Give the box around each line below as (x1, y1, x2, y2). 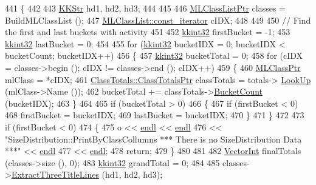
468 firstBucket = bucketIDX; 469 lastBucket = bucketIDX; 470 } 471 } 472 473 (5, 109, 304, 121)
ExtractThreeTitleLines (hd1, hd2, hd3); (11, 168, 163, 181)
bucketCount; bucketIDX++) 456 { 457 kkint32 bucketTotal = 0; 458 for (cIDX (5, 49, 303, 62)
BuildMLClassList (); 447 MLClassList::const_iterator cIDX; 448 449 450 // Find (5, 13, 311, 26)
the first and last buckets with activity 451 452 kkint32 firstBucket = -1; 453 (5, 25, 290, 38)
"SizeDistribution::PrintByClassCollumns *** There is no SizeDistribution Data (5, 132, 302, 145)
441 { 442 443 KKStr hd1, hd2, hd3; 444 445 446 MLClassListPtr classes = (5, 2, 286, 14)
